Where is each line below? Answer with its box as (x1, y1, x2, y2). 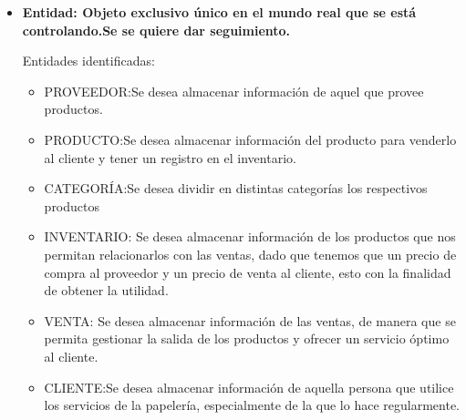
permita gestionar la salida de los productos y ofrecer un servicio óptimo (44, 329, 450, 348)
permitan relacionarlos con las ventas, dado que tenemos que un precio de (44, 244, 457, 263)
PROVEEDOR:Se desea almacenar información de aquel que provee (44, 81, 424, 100)
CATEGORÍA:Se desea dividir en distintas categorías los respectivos (44, 179, 428, 198)
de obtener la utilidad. (44, 281, 169, 300)
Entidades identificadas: (22, 51, 155, 70)
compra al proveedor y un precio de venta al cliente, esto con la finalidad (44, 262, 451, 282)
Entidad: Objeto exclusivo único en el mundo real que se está (22, 3, 417, 21)
